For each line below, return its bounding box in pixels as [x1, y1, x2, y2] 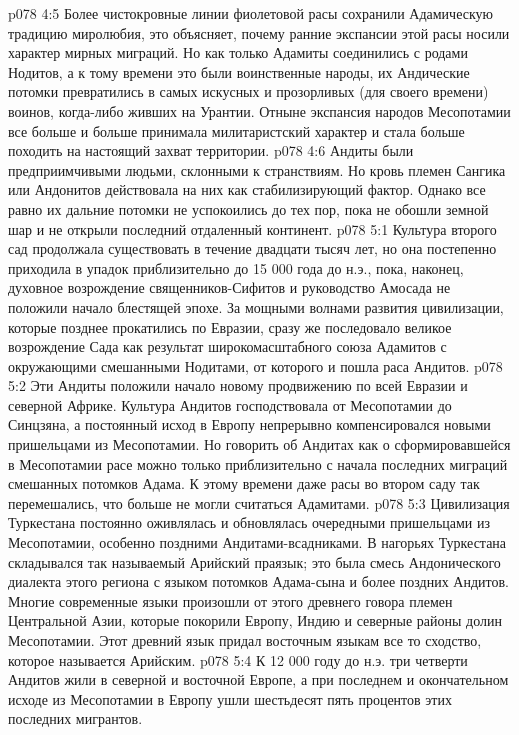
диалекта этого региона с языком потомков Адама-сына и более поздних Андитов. [8, 571, 509, 592]
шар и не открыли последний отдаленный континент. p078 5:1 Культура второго [8, 218, 497, 239]
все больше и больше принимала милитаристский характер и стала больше [8, 120, 465, 141]
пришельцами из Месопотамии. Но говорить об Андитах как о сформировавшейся [8, 434, 511, 455]
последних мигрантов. [8, 708, 143, 729]
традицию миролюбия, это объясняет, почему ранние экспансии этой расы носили [8, 22, 510, 43]
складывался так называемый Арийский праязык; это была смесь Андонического [8, 551, 501, 572]
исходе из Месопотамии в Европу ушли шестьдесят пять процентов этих [8, 688, 452, 709]
